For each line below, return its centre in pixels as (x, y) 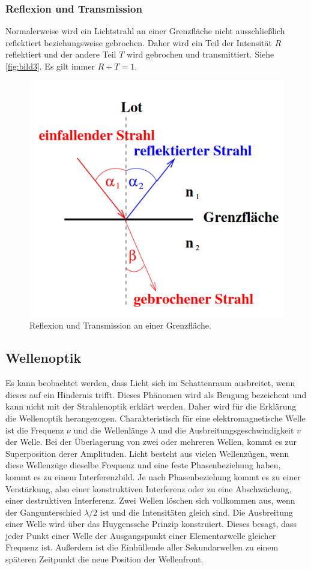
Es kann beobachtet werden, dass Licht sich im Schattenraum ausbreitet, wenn (150, 383)
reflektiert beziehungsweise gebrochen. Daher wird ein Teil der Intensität (139, 42)
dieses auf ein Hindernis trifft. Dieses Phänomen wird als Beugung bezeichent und (156, 394)
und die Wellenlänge (111, 430)
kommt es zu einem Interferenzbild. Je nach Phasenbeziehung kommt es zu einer (153, 476)
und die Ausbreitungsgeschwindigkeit (226, 430)
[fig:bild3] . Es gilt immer (50, 66)
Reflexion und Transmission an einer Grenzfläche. (120, 325)
